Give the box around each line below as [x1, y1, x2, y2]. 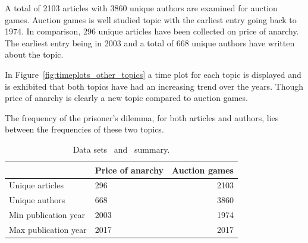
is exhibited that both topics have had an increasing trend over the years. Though [5, 80, 304, 92]
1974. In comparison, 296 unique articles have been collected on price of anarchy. [5, 25, 299, 37]
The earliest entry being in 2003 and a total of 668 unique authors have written [5, 36, 295, 49]
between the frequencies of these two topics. [5, 123, 164, 135]
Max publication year [9, 223, 87, 235]
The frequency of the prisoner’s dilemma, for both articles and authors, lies [5, 111, 279, 124]
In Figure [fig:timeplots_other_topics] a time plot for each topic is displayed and [5, 68, 301, 80]
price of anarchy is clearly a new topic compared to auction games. [5, 91, 248, 104]
